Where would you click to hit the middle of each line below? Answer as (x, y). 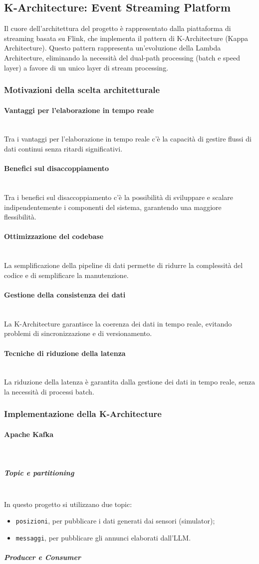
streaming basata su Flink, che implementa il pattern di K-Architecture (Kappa (126, 38)
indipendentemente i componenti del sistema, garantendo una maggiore (113, 207)
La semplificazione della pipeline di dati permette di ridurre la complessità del (124, 265)
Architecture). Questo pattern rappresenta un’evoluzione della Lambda (113, 48)
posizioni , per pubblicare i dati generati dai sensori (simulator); (115, 521)
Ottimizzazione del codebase (54, 236)
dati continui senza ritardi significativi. (63, 148)
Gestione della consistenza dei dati (65, 294)
